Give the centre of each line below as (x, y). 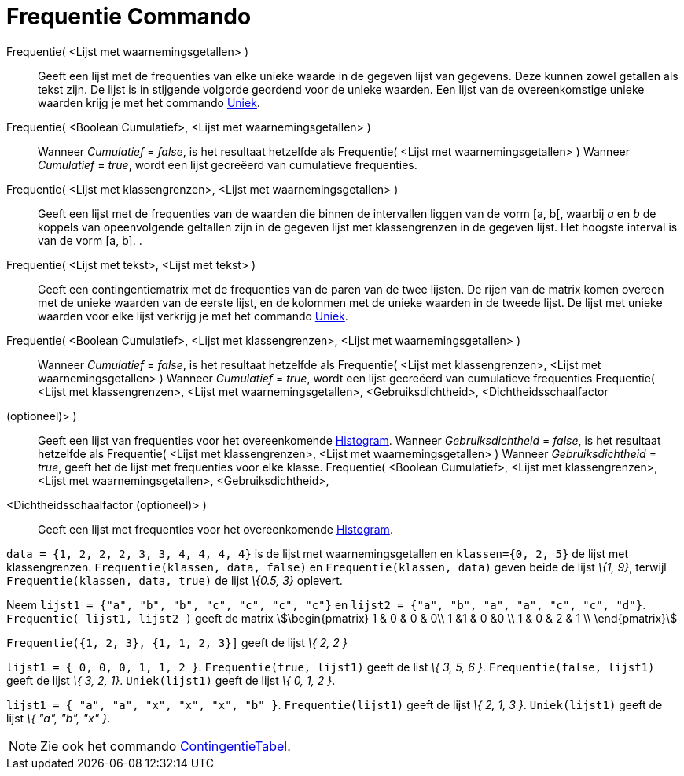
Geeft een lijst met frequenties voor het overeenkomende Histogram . (215, 529)
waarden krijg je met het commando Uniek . (149, 102)
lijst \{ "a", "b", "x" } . (59, 718)
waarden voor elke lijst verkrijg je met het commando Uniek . (193, 316)
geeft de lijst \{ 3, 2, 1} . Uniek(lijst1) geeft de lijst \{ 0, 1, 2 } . (171, 680)
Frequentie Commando (129, 17)
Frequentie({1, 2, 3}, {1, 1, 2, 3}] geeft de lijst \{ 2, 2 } (177, 642)
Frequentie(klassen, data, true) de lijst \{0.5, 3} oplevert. (175, 580)
